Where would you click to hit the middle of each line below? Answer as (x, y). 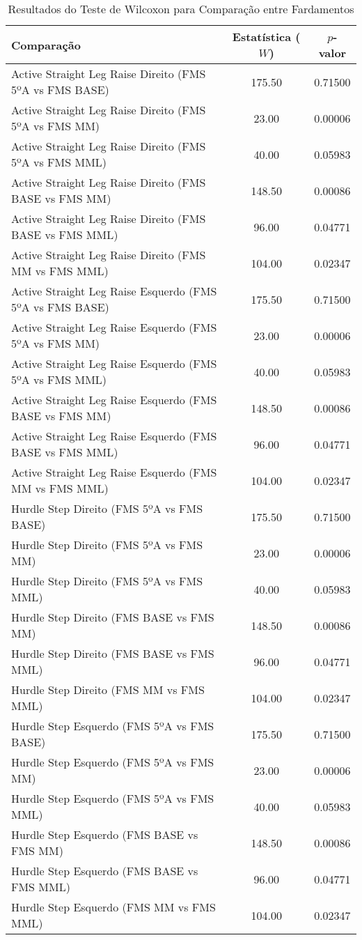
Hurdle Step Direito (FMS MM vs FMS (108, 689)
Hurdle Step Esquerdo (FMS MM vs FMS (113, 907)
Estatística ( (266, 37)
